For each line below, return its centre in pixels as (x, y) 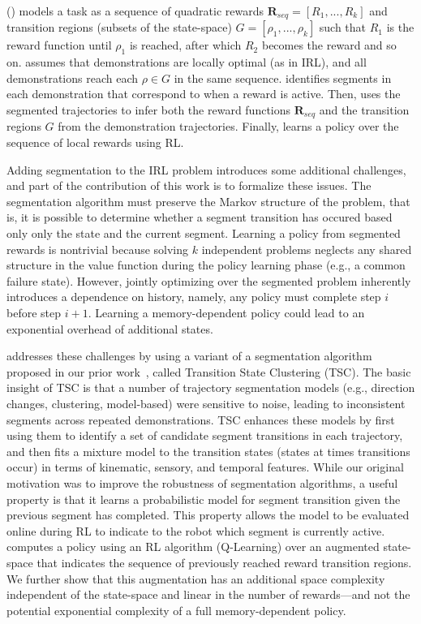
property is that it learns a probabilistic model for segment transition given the (204, 499)
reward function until (59, 45)
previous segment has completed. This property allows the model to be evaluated (208, 515)
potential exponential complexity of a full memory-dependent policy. (176, 610)
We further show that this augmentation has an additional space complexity (196, 578)
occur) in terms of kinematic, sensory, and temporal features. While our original (205, 467)
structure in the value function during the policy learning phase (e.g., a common (206, 265)
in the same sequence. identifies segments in (283, 77)
